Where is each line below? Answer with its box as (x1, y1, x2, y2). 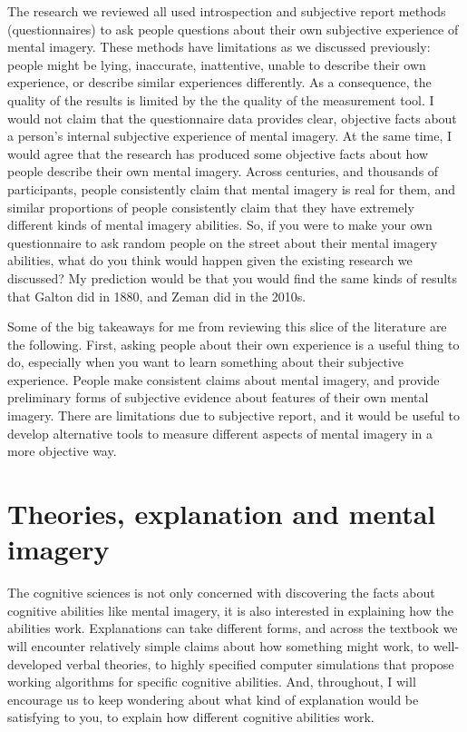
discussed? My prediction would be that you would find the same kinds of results (7, 268, 458, 287)
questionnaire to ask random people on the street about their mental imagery (7, 232, 438, 252)
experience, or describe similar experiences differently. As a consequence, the (7, 73, 432, 92)
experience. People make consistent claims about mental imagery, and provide (7, 370, 440, 389)
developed (7, 654, 63, 673)
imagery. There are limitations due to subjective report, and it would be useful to (7, 406, 460, 425)
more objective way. (7, 441, 117, 460)
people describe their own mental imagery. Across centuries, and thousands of (7, 162, 439, 181)
